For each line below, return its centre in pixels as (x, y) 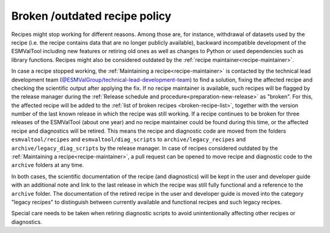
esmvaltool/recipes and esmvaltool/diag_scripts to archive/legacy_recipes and (128, 139)
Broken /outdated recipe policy (91, 16)
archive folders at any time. (48, 165)
